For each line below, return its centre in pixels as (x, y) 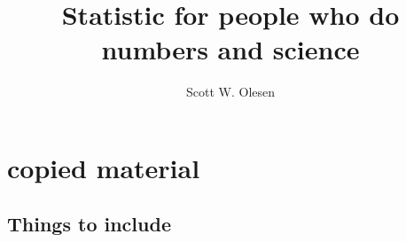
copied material (104, 167)
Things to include (89, 224)
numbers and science (230, 49)
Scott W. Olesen (230, 92)
